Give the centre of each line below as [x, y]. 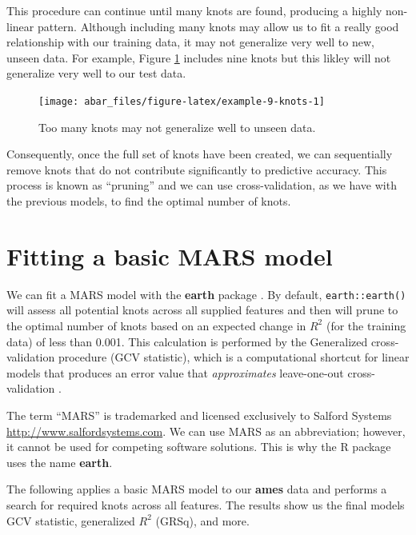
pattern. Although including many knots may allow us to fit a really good [218, 26]
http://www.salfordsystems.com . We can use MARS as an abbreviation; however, [206, 431]
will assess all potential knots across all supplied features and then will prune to [202, 310]
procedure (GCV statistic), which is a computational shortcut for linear [234, 357]
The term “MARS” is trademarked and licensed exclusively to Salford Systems [199, 415]
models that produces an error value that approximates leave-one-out [175, 372]
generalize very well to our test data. [96, 73]
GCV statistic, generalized [71, 520]
